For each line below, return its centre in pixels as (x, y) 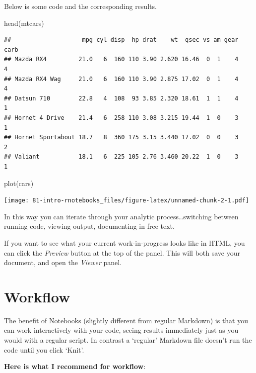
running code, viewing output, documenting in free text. (89, 226)
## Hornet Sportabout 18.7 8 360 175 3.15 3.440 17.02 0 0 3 (121, 138)
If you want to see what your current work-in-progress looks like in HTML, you (125, 242)
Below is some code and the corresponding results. (80, 6)
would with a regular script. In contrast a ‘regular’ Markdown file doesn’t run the (128, 340)
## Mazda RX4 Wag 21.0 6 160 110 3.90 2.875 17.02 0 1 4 (121, 79)
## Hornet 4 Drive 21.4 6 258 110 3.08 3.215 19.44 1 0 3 (121, 118)
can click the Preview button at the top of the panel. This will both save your (122, 252)
